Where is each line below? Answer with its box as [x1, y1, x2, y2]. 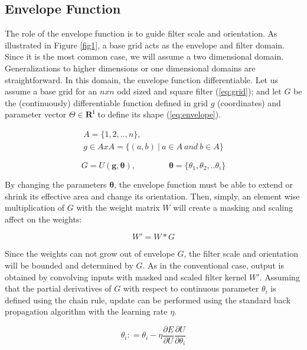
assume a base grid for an [5, 85, 97, 97]
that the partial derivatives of [5, 282, 112, 295]
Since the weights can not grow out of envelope [5, 247, 175, 260]
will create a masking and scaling [173, 201, 293, 214]
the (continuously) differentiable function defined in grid [5, 96, 208, 109]
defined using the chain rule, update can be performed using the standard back [5, 293, 290, 306]
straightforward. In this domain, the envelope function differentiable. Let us [5, 73, 279, 86]
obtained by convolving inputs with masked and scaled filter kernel [5, 270, 247, 283]
